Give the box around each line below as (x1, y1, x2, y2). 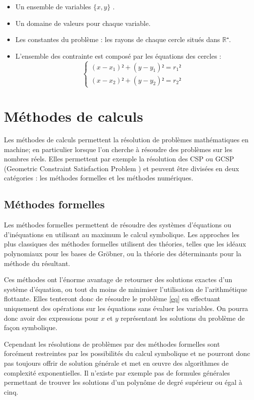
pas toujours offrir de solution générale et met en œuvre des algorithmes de (4, 357, 229, 368)
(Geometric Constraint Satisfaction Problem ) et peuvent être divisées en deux (4, 163, 239, 173)
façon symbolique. (4, 322, 58, 333)
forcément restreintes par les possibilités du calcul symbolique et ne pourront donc (4, 348, 250, 358)
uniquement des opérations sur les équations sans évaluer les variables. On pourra (4, 303, 248, 313)
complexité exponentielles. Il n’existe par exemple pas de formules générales (4, 367, 230, 378)
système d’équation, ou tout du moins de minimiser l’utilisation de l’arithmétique (4, 284, 247, 294)
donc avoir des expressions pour (4, 312, 99, 323)
